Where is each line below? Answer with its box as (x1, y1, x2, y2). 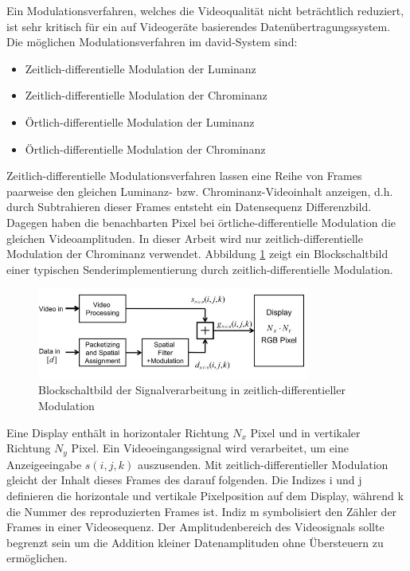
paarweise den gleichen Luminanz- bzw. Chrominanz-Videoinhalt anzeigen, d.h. (6, 182, 393, 199)
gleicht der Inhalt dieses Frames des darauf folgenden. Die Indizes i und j (6, 471, 362, 488)
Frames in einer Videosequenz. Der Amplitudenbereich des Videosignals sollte (6, 518, 385, 535)
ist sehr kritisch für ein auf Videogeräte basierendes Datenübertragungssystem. (6, 18, 391, 34)
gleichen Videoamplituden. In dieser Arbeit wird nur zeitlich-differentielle (6, 229, 363, 246)
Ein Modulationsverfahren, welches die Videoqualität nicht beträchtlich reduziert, (6, 2, 404, 18)
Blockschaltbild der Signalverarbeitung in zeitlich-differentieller (38, 381, 346, 398)
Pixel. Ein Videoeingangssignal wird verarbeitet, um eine (71, 440, 349, 456)
